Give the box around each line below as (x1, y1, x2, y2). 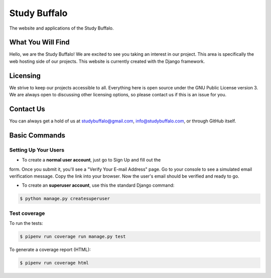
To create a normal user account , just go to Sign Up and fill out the (22, 157, 161, 163)
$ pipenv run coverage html (20, 260, 89, 266)
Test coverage (9, 210, 45, 217)
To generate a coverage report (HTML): (9, 246, 91, 253)
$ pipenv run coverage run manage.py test (20, 234, 126, 239)
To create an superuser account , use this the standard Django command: (22, 182, 175, 188)
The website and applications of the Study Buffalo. (9, 25, 114, 31)
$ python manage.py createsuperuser (20, 196, 110, 202)
